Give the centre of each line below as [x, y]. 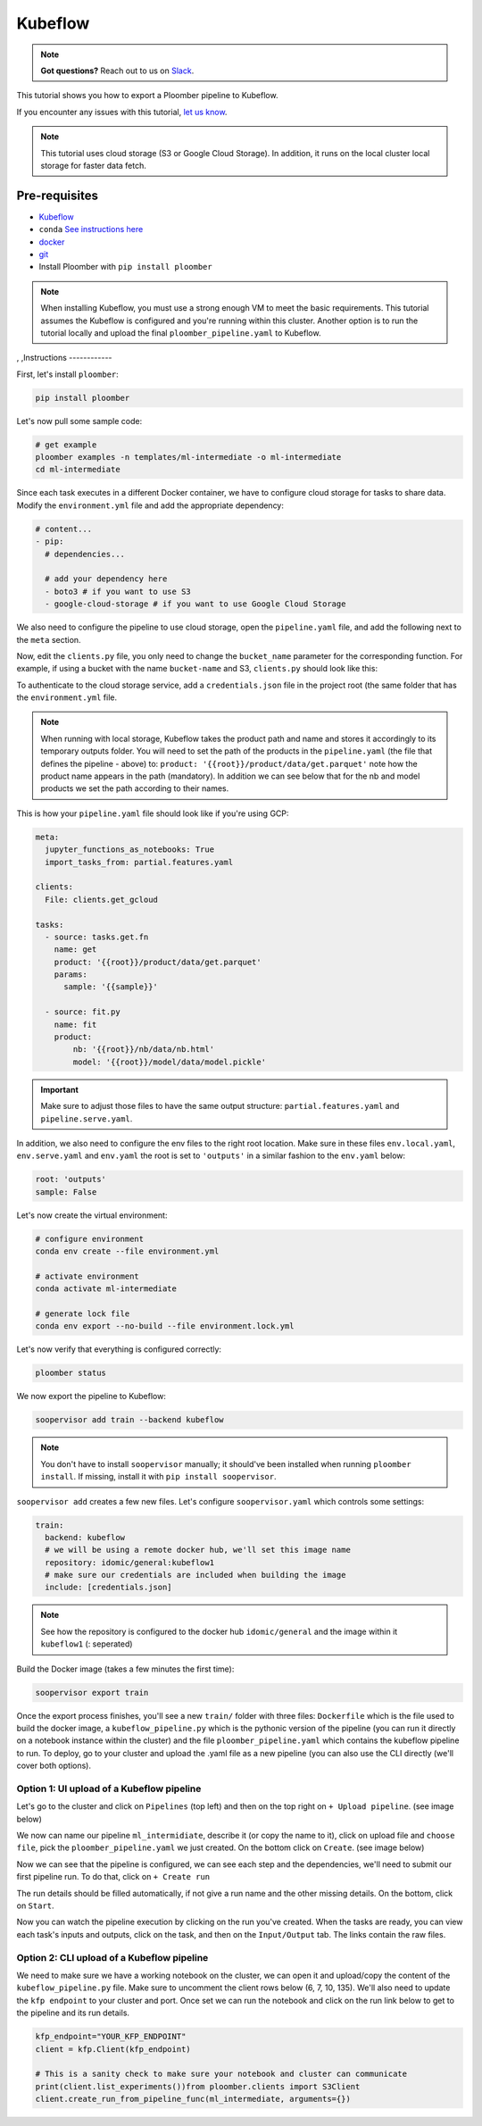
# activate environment [87, 1276]
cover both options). [54, 1766]
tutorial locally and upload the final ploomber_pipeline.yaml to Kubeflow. [181, 333]
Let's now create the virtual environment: [92, 1215]
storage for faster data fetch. [94, 165]
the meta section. [49, 639]
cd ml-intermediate [78, 470]
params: [71, 975]
